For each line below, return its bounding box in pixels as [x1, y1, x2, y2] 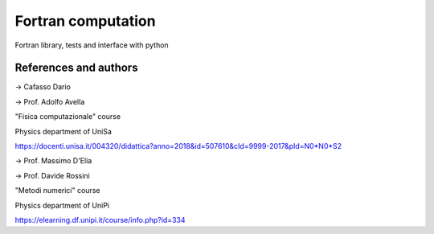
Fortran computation [14, 12, 156, 30]
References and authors [14, 61, 138, 75]
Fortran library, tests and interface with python [14, 40, 169, 50]
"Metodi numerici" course [14, 186, 100, 195]
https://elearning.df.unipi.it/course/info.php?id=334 [14, 215, 186, 224]
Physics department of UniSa [14, 126, 113, 136]
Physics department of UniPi [14, 200, 110, 210]
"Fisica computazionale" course [14, 112, 121, 121]
